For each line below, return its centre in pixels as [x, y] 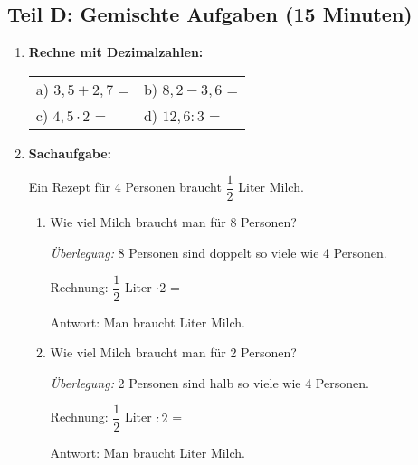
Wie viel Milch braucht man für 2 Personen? [173, 352]
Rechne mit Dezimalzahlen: [116, 52]
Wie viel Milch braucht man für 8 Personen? [173, 222]
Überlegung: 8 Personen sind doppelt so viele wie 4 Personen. [218, 253]
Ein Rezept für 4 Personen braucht [125, 187]
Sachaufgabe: [70, 152]
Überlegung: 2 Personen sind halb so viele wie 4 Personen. [209, 382]
